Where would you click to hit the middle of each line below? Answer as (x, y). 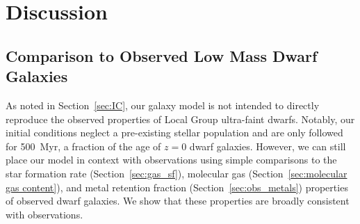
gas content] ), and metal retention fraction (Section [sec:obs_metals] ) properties (177, 187)
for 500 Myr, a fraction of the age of (83, 146)
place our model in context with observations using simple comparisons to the (171, 160)
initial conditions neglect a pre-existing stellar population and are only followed (174, 133)
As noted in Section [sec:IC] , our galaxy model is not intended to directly (163, 105)
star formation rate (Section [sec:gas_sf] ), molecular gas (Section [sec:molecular (177, 173)
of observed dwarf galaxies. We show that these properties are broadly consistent (178, 201)
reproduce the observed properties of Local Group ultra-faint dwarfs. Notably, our (180, 119)
